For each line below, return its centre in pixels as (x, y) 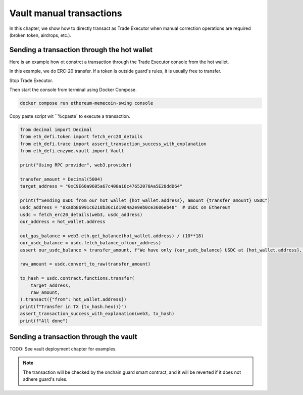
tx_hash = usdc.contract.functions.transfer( (77, 278)
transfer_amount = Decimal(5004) (61, 179)
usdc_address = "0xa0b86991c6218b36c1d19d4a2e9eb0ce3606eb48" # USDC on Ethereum (125, 208)
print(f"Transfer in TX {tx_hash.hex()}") (73, 306)
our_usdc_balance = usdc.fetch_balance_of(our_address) (91, 243)
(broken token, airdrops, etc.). (40, 35)
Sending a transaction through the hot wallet (81, 50)
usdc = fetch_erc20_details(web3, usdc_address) (81, 214)
